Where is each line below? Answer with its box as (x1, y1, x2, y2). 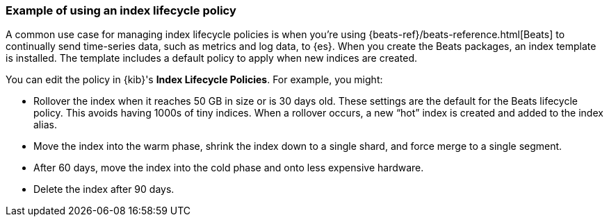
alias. (33, 119, 57, 131)
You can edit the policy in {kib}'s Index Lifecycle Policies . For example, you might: (6, 74, 383, 86)
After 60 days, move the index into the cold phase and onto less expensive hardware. (33, 162, 424, 174)
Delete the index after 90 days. (33, 183, 174, 196)
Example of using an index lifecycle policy (6, 3, 236, 17)
